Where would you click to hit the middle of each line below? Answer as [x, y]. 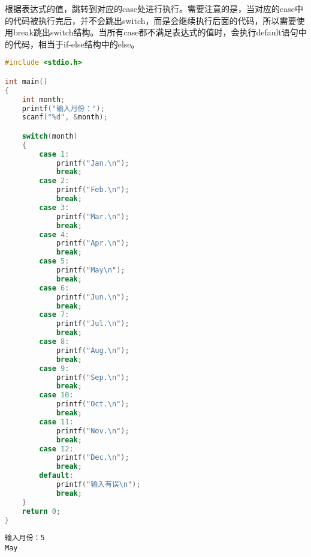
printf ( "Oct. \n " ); [93, 404]
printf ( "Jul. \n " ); [93, 324]
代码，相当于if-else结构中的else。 [76, 44]
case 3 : [54, 207]
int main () [26, 81]
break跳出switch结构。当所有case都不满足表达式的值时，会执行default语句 [155, 32]
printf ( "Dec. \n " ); [93, 458]
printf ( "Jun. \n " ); [93, 297]
